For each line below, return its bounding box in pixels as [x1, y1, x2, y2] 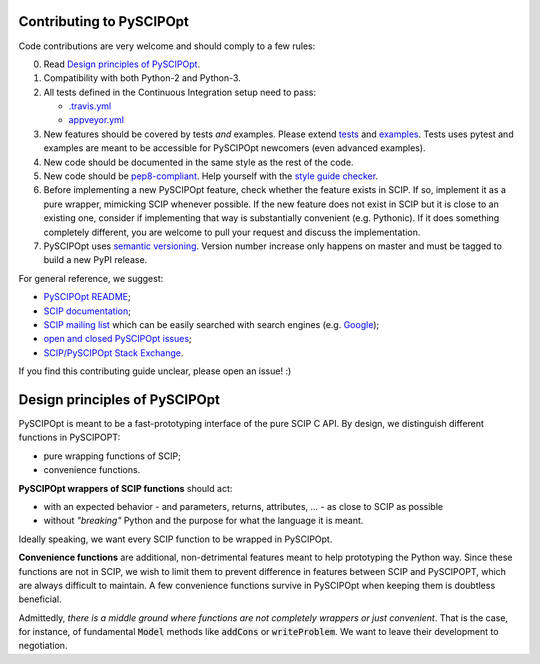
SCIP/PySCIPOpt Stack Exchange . [43, 346, 184, 359]
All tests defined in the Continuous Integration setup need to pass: [43, 86, 317, 98]
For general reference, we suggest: [18, 272, 164, 284]
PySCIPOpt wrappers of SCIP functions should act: [18, 482, 233, 494]
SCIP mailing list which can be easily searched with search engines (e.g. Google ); [43, 318, 380, 330]
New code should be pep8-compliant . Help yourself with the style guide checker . [43, 170, 379, 182]
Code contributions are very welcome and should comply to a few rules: [18, 40, 316, 52]
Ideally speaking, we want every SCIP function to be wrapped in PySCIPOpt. [18, 533, 333, 545]
